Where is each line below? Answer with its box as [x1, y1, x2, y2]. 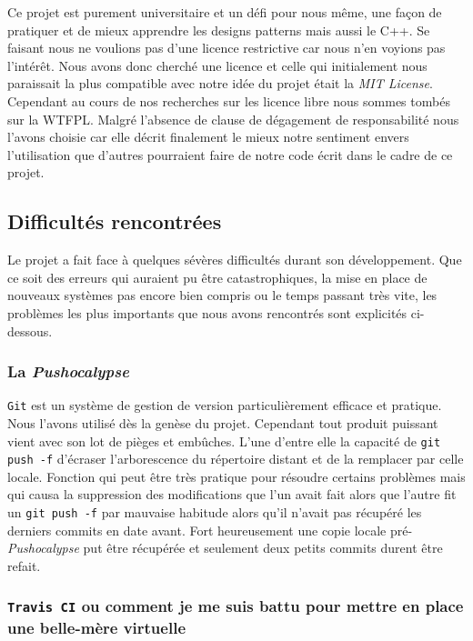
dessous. [7, 321, 53, 340]
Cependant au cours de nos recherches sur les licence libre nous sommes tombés [7, 91, 450, 110]
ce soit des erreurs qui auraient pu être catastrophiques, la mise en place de [7, 267, 428, 286]
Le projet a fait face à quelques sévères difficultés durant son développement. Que [7, 250, 462, 269]
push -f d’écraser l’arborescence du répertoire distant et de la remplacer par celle [7, 449, 464, 468]
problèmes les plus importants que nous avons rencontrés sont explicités [7, 303, 408, 322]
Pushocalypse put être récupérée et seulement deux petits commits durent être [7, 538, 443, 557]
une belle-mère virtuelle [7, 616, 186, 638]
